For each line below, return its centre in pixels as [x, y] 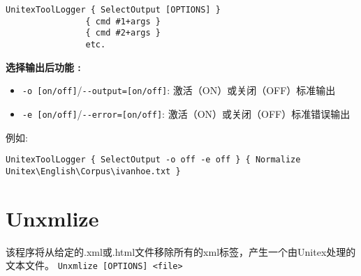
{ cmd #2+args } [123, 33]
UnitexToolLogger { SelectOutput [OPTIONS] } [113, 10]
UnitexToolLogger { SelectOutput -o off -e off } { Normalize [153, 160]
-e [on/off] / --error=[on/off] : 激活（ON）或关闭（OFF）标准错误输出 [186, 113]
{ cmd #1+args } [123, 21]
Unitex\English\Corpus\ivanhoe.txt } [93, 171]
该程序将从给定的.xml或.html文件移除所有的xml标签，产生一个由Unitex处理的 [181, 251]
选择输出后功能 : [43, 67]
